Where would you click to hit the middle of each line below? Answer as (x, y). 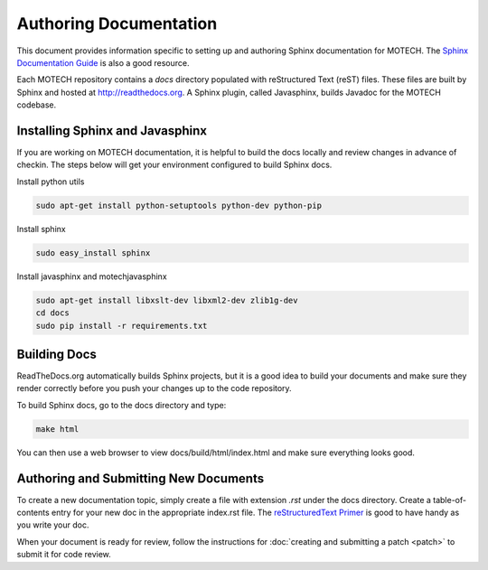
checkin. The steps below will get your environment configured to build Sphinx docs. (174, 165)
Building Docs (56, 354)
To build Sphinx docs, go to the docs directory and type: (122, 405)
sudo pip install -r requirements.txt (122, 326)
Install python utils (51, 182)
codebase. (37, 105)
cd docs (52, 313)
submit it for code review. (64, 555)
